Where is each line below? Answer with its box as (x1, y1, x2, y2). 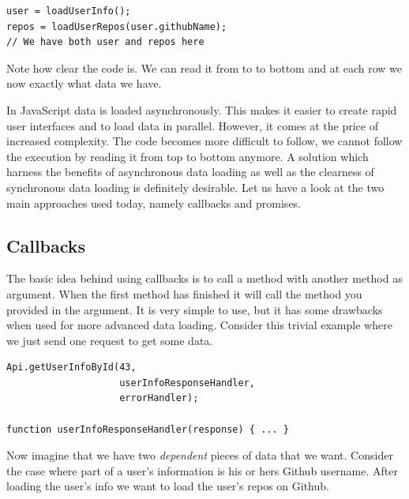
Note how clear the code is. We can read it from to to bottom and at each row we (6, 59, 403, 76)
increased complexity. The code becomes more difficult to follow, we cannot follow (6, 133, 403, 149)
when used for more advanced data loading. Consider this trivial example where (6, 317, 392, 333)
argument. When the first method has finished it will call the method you (6, 285, 362, 302)
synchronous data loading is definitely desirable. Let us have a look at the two (6, 178, 385, 195)
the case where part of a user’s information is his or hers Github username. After (6, 462, 398, 478)
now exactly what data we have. (6, 75, 162, 92)
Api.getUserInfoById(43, (6, 362, 137, 373)
